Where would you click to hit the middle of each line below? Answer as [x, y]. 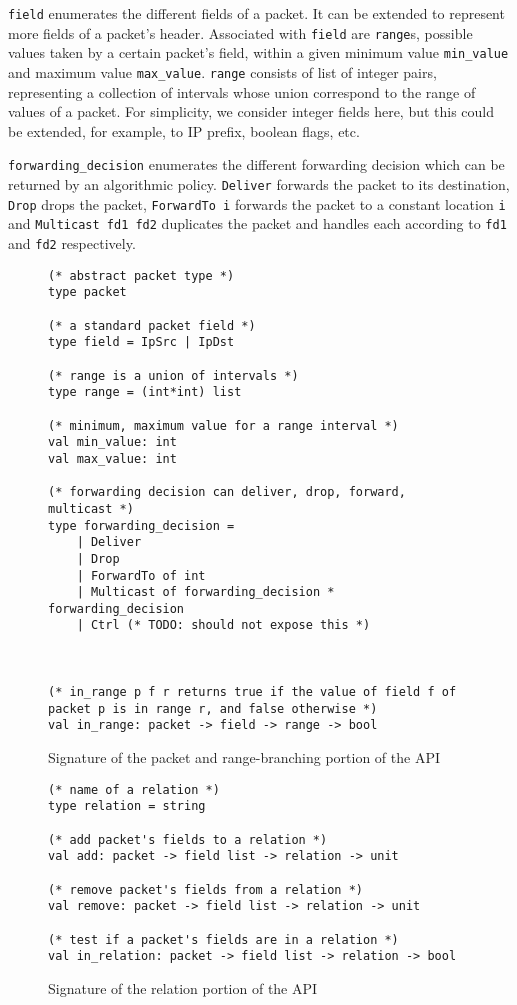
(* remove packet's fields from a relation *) [205, 889]
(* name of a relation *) [134, 789]
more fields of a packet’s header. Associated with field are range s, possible [240, 32]
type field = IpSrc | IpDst [141, 342]
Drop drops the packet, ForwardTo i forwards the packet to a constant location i [257, 203]
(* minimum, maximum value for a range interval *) [223, 425]
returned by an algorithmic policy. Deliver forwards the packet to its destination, [259, 184]
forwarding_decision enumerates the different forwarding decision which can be [256, 164]
